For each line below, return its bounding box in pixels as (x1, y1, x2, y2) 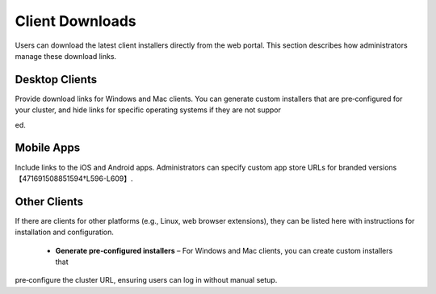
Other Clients (15, 195, 84, 208)
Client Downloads (15, 12, 136, 30)
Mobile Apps (15, 141, 81, 155)
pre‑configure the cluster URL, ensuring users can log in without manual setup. (15, 275, 278, 285)
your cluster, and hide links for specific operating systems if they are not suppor (15, 105, 282, 115)
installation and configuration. (15, 227, 115, 237)
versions (368, 162, 397, 172)
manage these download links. (15, 51, 117, 61)
